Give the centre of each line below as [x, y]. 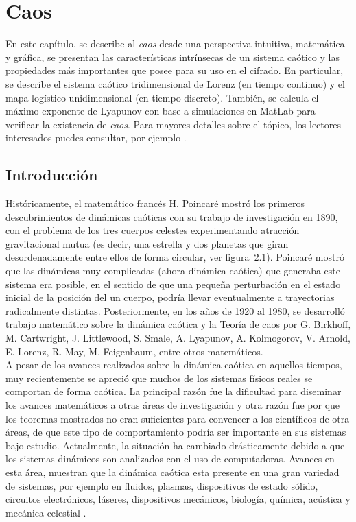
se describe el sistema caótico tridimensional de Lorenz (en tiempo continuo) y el [175, 83]
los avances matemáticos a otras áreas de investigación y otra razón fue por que [173, 404]
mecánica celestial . [46, 512]
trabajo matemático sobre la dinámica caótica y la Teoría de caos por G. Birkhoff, [178, 324]
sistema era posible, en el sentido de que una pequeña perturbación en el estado [173, 284]
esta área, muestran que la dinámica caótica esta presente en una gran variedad [173, 472]
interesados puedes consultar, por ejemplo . [96, 138]
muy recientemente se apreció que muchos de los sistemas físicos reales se [159, 378]
